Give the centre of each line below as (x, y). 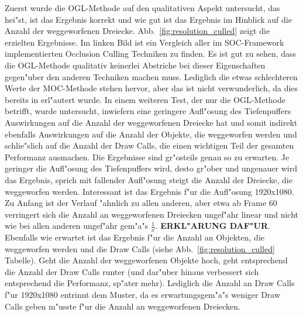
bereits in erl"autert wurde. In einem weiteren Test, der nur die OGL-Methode (145, 99)
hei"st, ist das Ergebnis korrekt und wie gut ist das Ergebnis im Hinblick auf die (148, 19)
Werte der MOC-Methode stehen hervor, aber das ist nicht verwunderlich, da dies (151, 88)
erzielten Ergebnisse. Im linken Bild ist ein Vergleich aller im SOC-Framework (144, 42)
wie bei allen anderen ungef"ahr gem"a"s (77, 226)
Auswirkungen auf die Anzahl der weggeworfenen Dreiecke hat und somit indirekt (151, 122)
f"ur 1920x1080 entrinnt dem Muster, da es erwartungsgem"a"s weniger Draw (143, 295)
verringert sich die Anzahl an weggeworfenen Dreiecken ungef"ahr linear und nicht (152, 214)
